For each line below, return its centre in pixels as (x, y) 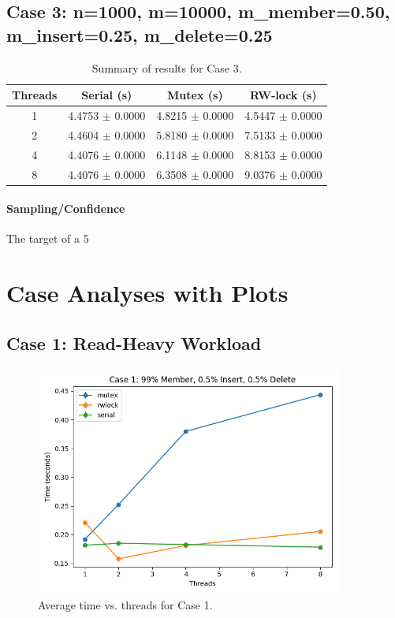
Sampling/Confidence (66, 208)
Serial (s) (107, 95)
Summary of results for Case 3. (167, 67)
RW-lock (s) (283, 95)
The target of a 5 (48, 238)
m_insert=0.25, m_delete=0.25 (140, 34)
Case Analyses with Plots (147, 293)
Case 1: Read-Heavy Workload (134, 343)
